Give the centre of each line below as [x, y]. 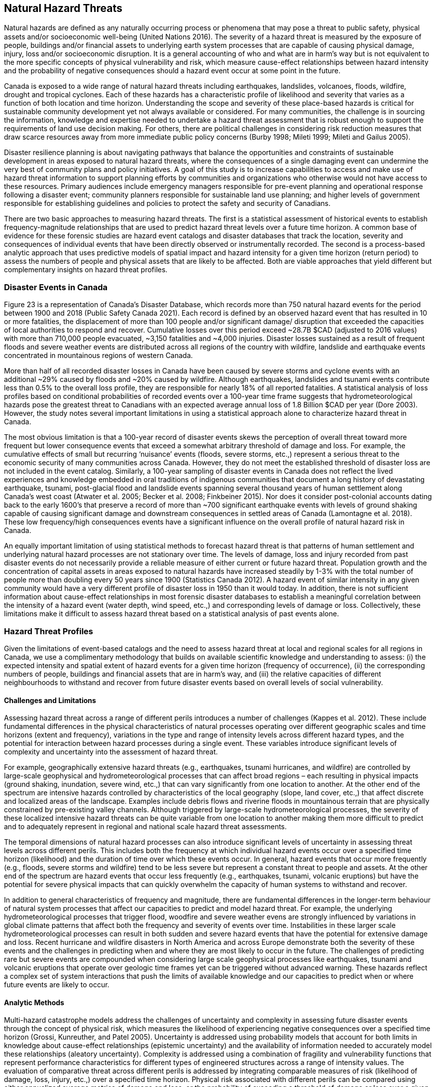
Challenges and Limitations [50, 700]
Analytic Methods [34, 1002]
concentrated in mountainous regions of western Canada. [99, 356]
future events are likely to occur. [57, 985]
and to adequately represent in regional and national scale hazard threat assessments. [146, 827]
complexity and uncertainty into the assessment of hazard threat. [111, 752]
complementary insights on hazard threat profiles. [86, 270]
